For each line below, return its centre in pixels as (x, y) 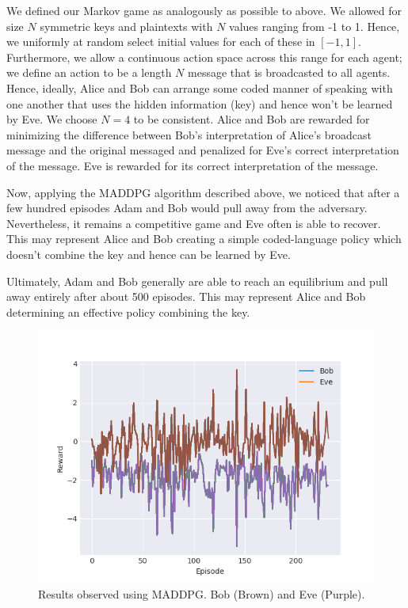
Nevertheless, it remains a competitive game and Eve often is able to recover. (194, 223)
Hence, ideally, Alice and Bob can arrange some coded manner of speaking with (200, 87)
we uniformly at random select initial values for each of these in (161, 42)
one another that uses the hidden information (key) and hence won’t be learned (200, 103)
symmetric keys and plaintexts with (126, 26)
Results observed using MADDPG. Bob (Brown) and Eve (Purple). (202, 593)
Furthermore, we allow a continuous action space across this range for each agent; (204, 57)
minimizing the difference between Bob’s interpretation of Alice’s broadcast (189, 134)
